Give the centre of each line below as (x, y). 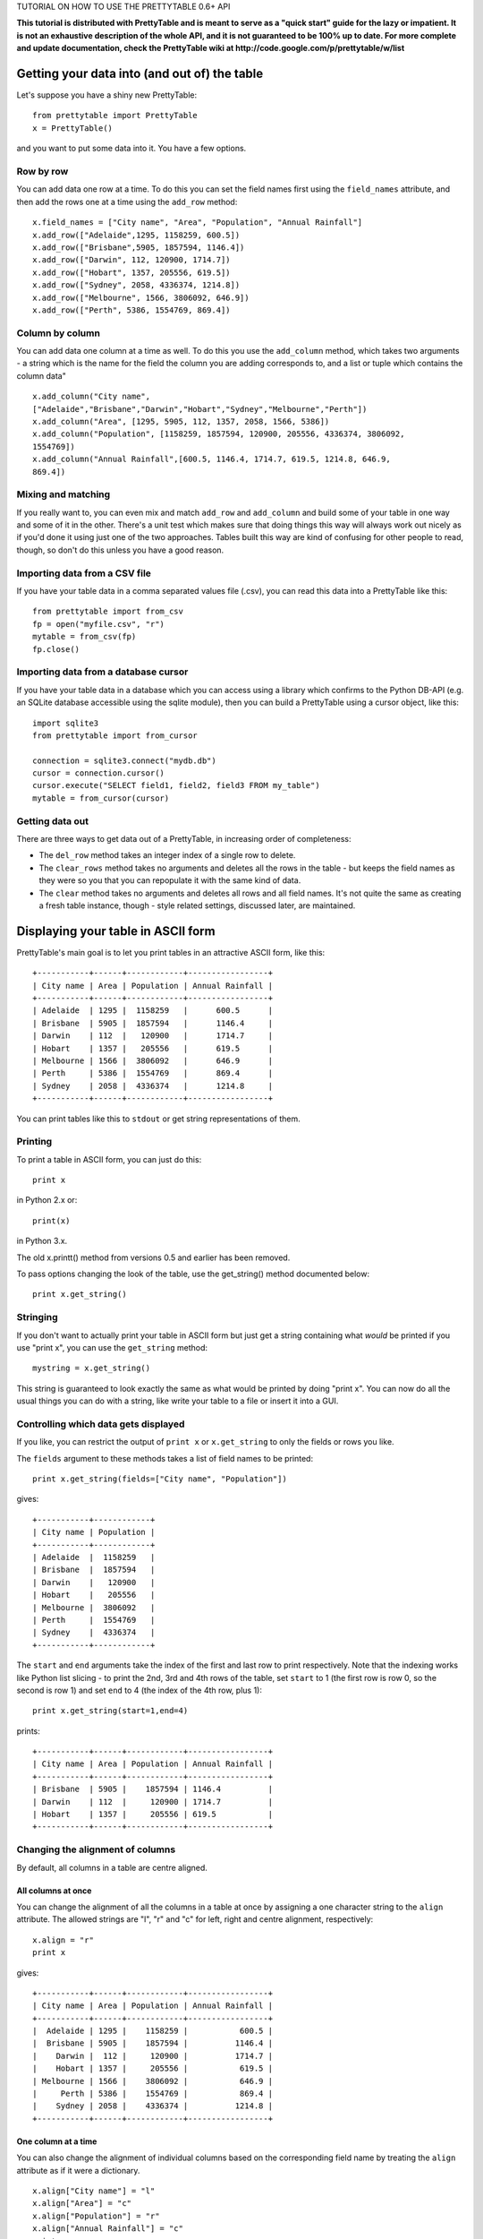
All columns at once (54, 1891)
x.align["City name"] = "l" (94, 2191)
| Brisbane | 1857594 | (94, 1570)
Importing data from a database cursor (102, 672)
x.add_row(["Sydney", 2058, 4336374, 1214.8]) (136, 285)
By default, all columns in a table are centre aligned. (112, 1867)
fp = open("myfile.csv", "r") (99, 624)
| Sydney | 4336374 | (94, 1633)
